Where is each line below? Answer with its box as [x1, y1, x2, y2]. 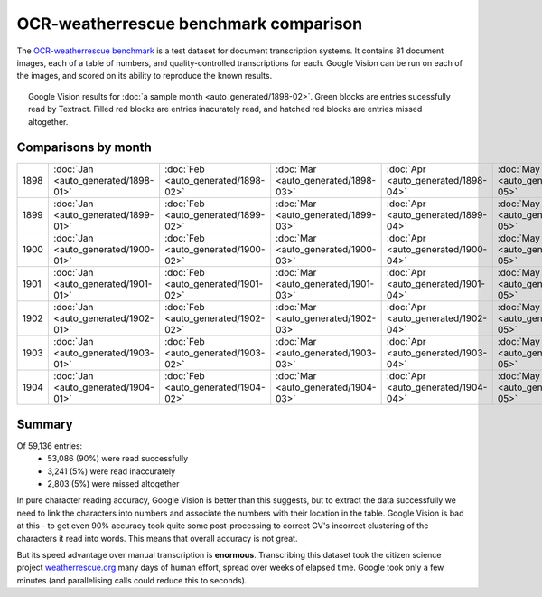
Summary [16, 416, 73, 431]
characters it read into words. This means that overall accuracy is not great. [16, 533, 298, 544]
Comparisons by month [16, 140, 153, 156]
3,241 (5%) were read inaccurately [47, 466, 176, 477]
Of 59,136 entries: [16, 440, 83, 451]
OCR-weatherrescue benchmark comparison [16, 14, 363, 33]
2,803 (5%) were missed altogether [47, 479, 180, 489]
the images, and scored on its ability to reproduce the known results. [16, 71, 273, 81]
